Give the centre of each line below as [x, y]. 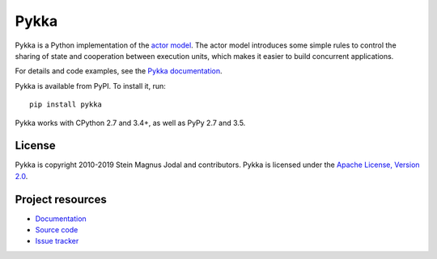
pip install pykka [66, 104]
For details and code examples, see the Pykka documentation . [119, 71]
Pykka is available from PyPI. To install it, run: [90, 86]
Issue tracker [57, 241]
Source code [57, 230]
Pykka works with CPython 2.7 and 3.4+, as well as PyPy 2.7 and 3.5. [130, 123]
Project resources [61, 199]
